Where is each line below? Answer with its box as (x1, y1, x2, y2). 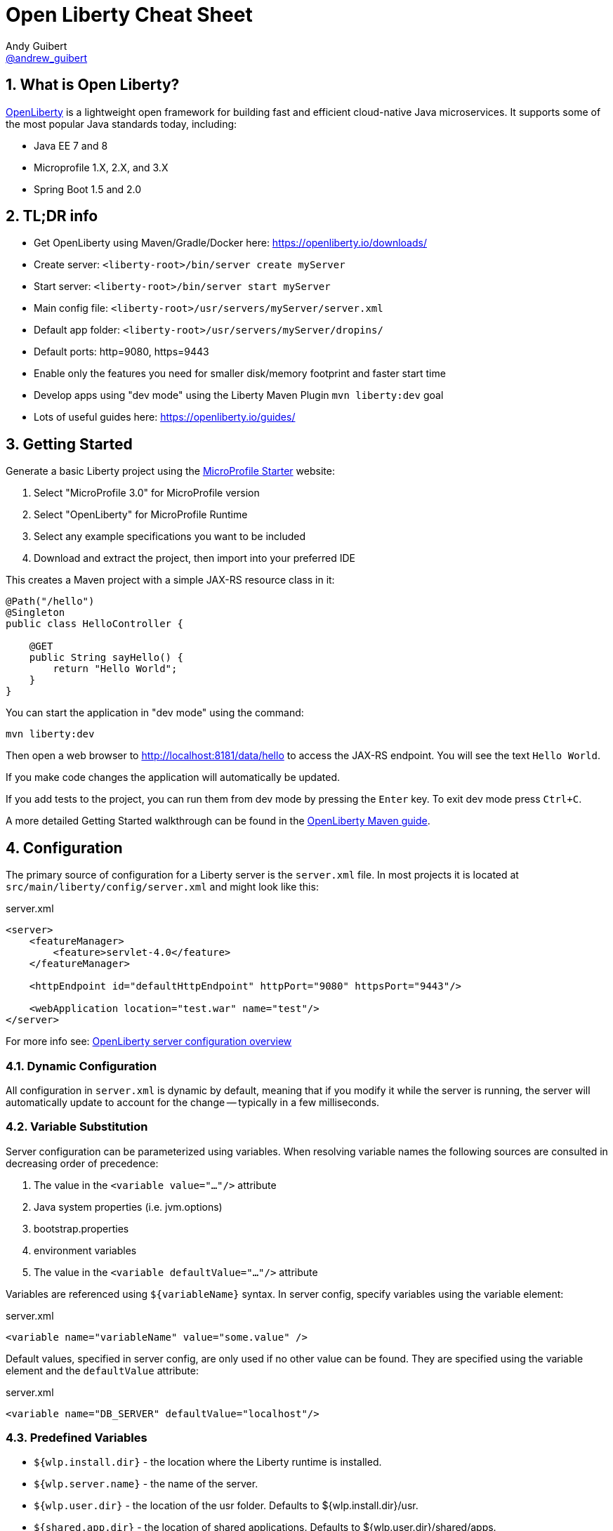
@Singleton (6, 607, 65, 619)
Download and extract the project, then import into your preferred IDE (34, 552, 355, 565)
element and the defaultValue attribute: (6, 1364, 199, 1376)
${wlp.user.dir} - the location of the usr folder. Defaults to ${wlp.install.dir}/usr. (34, 1499, 418, 1512)
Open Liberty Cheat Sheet (6, 3, 253, 27)
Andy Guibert (6, 39, 67, 52)
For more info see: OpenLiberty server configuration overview (6, 1035, 292, 1048)
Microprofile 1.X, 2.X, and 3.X (34, 161, 169, 173)
